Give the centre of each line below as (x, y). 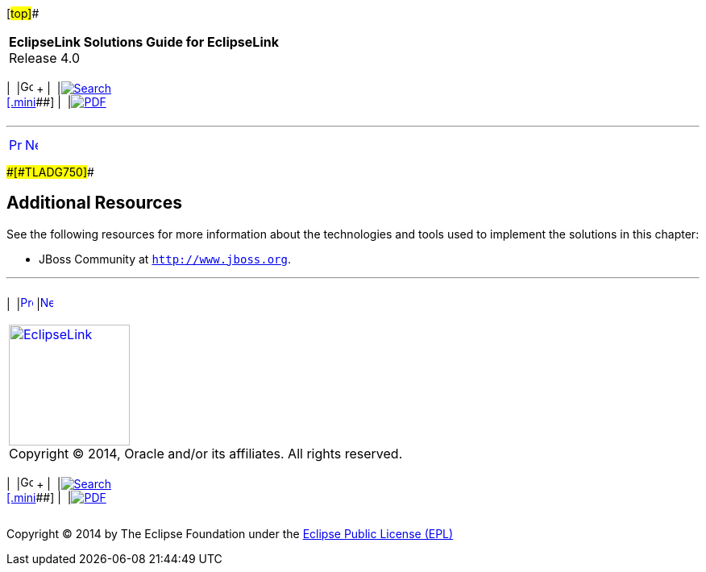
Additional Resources (94, 203)
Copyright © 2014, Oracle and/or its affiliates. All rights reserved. (206, 453)
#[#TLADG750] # (50, 172)
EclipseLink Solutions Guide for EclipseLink (144, 42)
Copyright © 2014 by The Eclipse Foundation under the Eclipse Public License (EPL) (230, 533)
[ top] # (23, 13)
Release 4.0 (45, 58)
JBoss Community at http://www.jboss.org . (165, 259)
